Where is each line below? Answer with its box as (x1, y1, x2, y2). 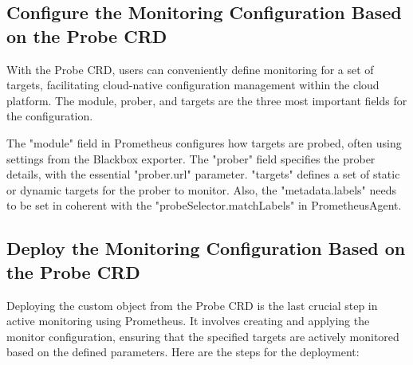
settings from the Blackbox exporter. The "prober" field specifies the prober (6, 150, 376, 167)
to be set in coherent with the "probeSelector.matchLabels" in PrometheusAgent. (6, 197, 402, 214)
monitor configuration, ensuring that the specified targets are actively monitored (6, 328, 399, 344)
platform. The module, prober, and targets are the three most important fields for (6, 92, 407, 108)
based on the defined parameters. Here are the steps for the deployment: (6, 343, 360, 360)
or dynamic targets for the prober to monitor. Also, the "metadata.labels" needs (6, 181, 396, 198)
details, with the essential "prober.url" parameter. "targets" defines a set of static (6, 166, 400, 182)
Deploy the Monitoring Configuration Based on (6, 236, 406, 261)
